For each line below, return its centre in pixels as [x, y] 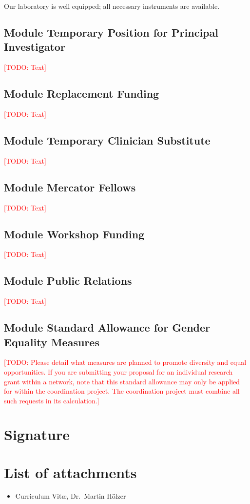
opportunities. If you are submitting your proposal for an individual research [118, 371]
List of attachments [70, 472]
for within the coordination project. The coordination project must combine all [122, 391]
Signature [37, 434]
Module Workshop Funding [74, 234]
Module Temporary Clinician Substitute [107, 140]
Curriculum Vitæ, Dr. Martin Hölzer [71, 495]
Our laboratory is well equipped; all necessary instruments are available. [112, 6]
